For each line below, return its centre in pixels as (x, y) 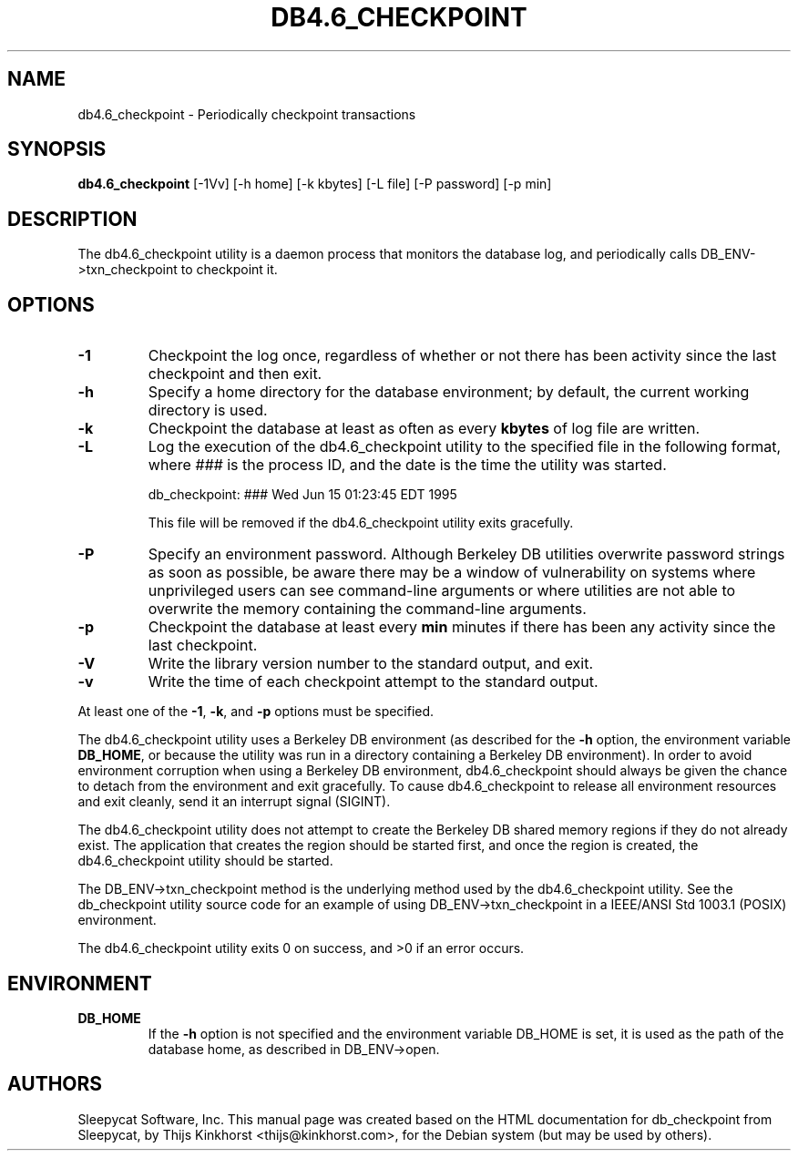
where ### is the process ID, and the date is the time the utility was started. (407, 465)
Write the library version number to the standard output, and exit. (371, 664)
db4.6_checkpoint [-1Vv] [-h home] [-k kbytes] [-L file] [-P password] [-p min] (315, 184)
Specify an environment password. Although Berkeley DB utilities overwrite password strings (466, 554)
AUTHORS (55, 1084)
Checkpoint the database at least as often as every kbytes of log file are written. (424, 429)
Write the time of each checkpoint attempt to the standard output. (373, 682)
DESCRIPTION (72, 219)
